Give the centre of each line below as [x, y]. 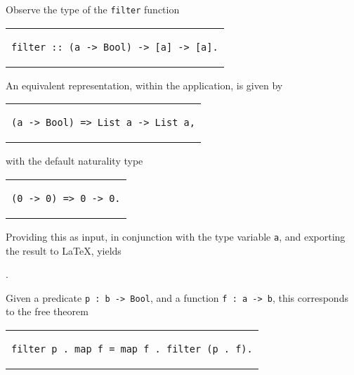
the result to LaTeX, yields [64, 250]
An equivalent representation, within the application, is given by [144, 85]
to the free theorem [47, 311]
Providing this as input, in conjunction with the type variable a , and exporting [176, 236]
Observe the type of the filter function [93, 9]
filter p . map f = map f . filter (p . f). [132, 349]
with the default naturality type [74, 161]
